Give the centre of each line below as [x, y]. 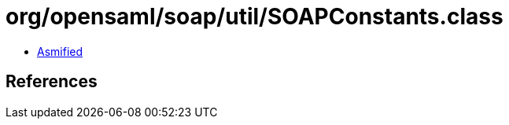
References [52, 82]
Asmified [60, 51]
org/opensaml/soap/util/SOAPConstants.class [254, 17]
